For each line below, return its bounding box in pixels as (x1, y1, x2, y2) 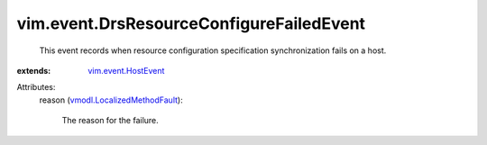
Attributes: (16, 82, 56, 93)
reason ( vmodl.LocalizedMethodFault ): (39, 95, 184, 105)
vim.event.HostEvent (87, 65, 165, 76)
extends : (16, 65, 51, 76)
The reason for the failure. (61, 115, 160, 126)
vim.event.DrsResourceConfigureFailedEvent (16, 14, 365, 33)
